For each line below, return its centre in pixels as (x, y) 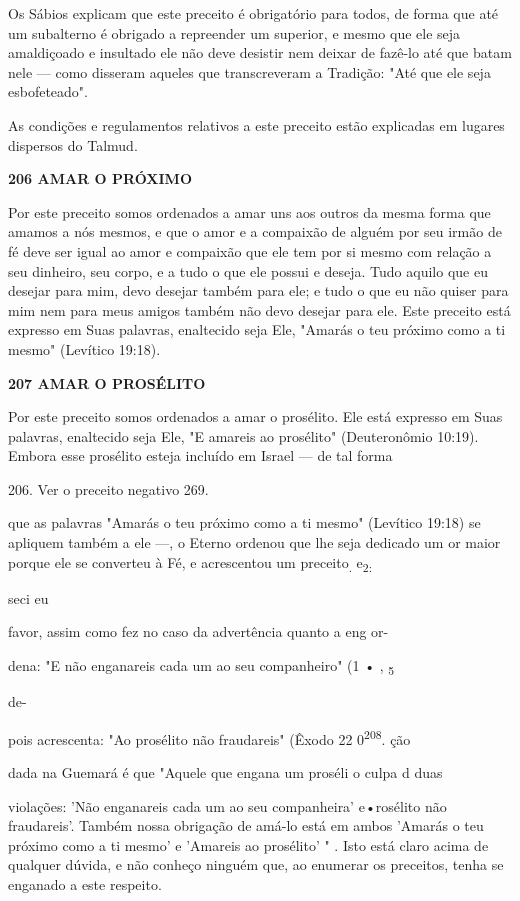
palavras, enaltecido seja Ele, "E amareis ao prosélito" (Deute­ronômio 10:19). (243, 435)
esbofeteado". (48, 91)
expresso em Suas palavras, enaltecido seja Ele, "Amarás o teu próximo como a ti (257, 329)
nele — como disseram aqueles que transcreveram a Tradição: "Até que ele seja (249, 71)
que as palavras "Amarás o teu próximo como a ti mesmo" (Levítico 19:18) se (244, 522)
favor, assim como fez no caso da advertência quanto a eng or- (198, 631)
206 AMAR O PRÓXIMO (100, 178)
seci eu (28, 597)
